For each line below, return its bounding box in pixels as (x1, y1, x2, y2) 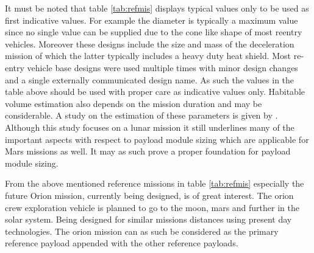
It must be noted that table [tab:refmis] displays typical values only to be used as (5, 2, 309, 14)
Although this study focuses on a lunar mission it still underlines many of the (5, 120, 294, 133)
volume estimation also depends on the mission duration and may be (5, 97, 262, 109)
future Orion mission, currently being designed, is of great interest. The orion (5, 189, 294, 201)
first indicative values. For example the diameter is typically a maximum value (5, 13, 298, 26)
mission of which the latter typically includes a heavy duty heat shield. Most (5, 49, 291, 62)
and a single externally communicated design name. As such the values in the (5, 73, 294, 86)
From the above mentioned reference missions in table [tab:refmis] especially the (5, 177, 304, 190)
